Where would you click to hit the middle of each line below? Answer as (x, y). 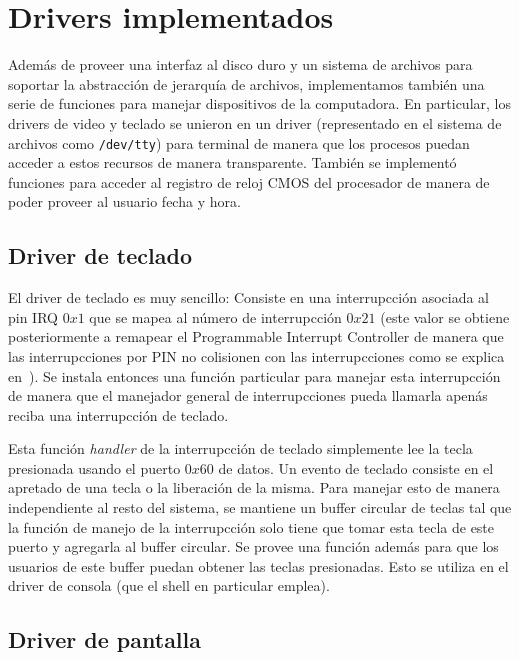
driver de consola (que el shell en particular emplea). (169, 585)
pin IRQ (33, 316)
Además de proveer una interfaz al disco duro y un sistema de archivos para (240, 64)
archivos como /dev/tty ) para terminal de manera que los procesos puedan (239, 142)
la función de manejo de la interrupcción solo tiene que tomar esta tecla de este (251, 526)
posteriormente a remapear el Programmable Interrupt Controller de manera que (256, 336)
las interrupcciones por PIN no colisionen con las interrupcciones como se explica (256, 355)
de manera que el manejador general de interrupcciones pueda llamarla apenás (248, 395)
